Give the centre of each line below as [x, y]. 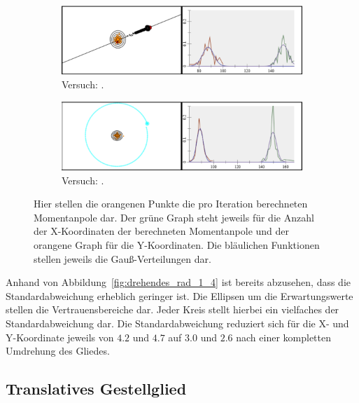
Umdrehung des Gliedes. [58, 351]
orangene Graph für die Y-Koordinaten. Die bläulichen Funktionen [177, 245]
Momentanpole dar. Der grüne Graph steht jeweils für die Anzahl [174, 217]
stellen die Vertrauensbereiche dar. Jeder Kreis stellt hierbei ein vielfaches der [173, 309]
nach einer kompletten [283, 337]
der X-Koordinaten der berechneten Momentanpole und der [162, 231]
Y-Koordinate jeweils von [60, 337]
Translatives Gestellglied [96, 389]
